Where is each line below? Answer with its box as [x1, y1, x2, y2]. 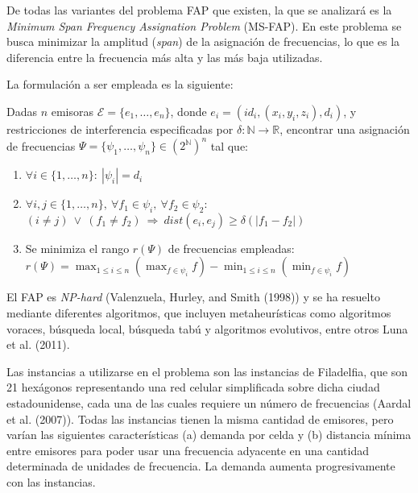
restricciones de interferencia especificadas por [6, 120, 234, 137]
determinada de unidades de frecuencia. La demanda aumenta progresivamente [6, 458, 395, 474]
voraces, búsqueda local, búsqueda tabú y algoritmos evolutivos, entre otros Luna [6, 320, 408, 337]
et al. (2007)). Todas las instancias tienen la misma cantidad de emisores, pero [6, 410, 394, 427]
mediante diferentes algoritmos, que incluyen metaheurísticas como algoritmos [6, 304, 391, 321]
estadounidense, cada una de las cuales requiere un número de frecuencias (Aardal [6, 395, 412, 412]
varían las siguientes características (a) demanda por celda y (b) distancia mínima [6, 426, 412, 443]
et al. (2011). [6, 336, 70, 353]
